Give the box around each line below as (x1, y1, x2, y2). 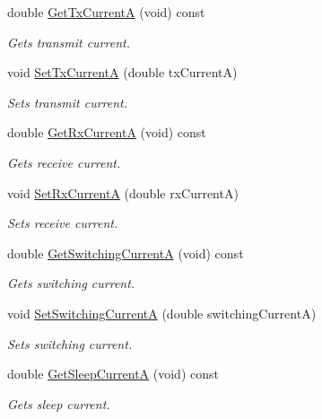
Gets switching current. (7, 274, 135, 292)
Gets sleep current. (7, 394, 110, 413)
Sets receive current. (7, 214, 118, 232)
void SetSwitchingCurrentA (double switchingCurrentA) (7, 303, 317, 322)
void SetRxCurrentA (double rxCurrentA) (7, 183, 239, 202)
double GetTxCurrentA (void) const (7, 3, 205, 21)
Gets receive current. (7, 153, 121, 171)
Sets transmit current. (7, 92, 128, 111)
